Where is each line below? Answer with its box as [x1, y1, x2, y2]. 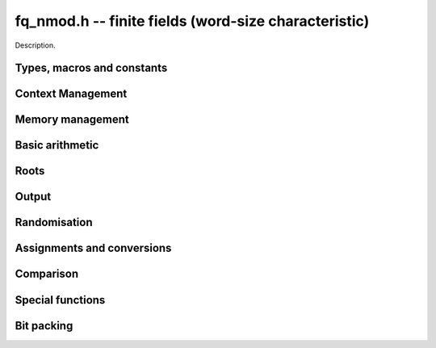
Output [15, 190, 52, 203]
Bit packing [15, 319, 73, 333]
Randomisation [15, 216, 93, 229]
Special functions [15, 293, 106, 307]
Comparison [15, 267, 79, 281]
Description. [15, 40, 56, 50]
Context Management [15, 87, 128, 101]
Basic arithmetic [15, 138, 99, 153]
